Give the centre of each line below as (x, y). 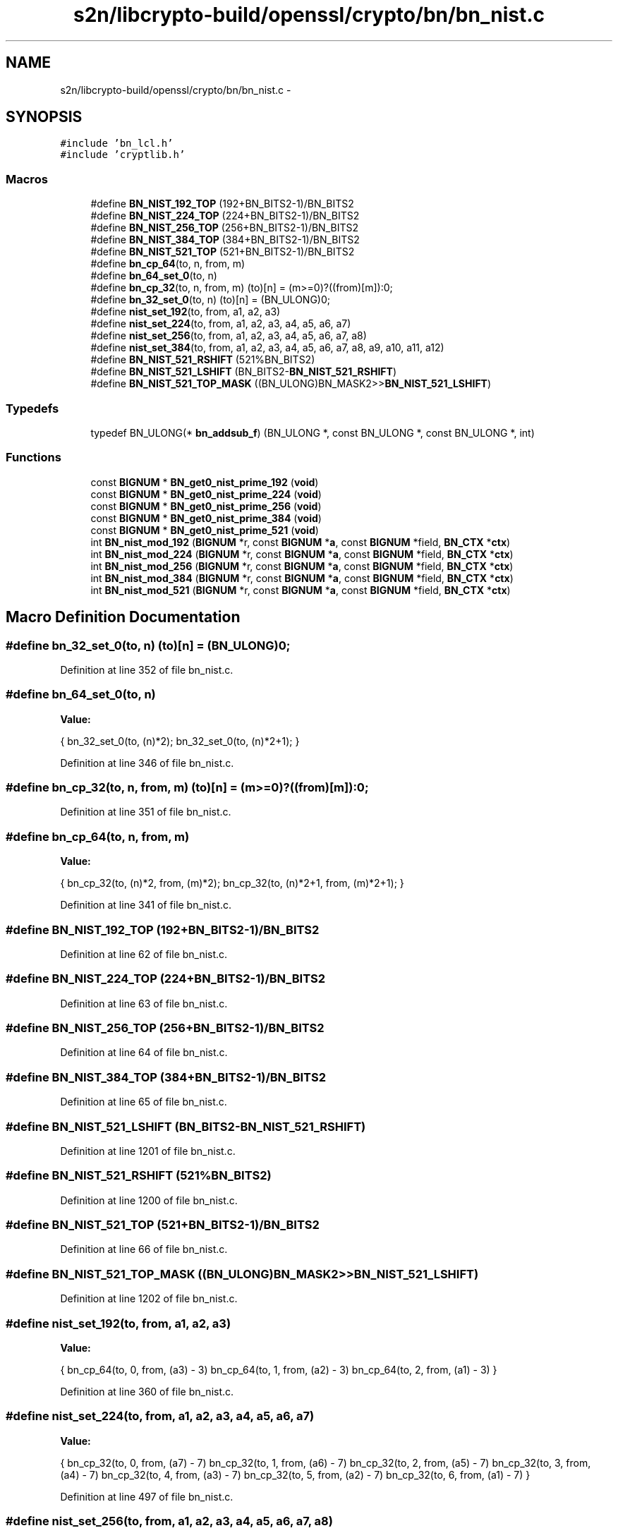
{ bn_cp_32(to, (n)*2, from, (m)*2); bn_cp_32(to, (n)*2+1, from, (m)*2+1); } (232, 883)
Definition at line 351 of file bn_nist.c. (146, 812)
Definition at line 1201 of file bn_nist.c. (148, 1151)
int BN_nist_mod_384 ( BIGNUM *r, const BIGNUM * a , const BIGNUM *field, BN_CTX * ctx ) (302, 578)
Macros (27, 179)
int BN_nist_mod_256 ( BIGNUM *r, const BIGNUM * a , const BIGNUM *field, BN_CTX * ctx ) (302, 566)
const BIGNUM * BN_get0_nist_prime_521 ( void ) (205, 530)
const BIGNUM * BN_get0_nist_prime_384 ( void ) (206, 518)
